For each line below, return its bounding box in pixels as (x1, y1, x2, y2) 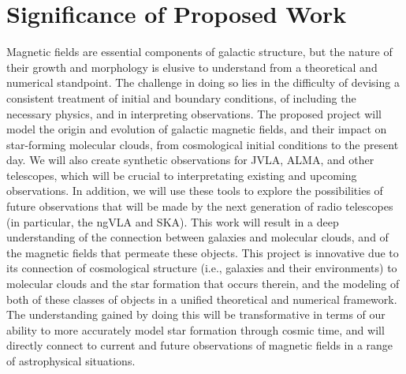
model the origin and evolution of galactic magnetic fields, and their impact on (6, 121, 387, 137)
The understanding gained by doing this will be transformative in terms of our (6, 306, 386, 323)
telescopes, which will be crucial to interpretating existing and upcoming (6, 166, 357, 183)
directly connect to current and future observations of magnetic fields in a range (6, 337, 393, 353)
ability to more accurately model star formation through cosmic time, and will (6, 321, 385, 338)
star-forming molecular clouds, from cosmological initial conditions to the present (6, 136, 399, 152)
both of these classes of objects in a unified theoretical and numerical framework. (6, 290, 397, 307)
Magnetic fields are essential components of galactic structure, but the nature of (6, 43, 393, 60)
